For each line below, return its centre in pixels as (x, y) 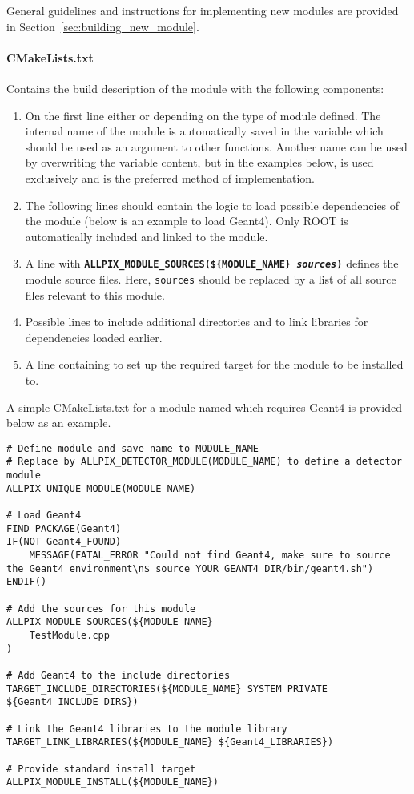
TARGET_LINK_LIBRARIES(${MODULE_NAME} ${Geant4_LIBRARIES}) (170, 742)
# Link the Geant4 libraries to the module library (147, 729)
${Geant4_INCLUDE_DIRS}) (72, 702)
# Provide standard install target (101, 769)
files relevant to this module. (95, 294)
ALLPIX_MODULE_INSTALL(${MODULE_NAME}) (113, 782)
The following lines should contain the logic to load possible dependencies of (212, 205)
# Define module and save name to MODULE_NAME (133, 448)
